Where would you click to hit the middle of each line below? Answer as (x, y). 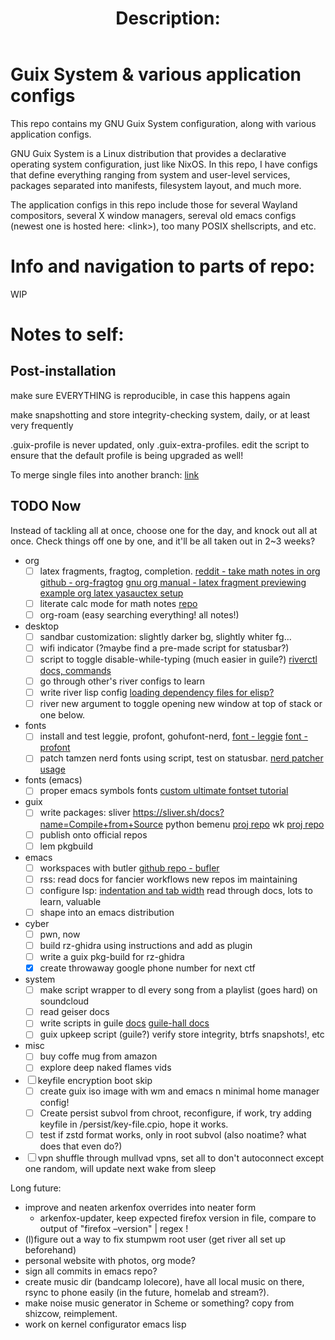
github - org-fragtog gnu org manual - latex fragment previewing (173, 582)
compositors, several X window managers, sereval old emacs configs (153, 215)
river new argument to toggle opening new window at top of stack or (181, 704)
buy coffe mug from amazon (98, 1056)
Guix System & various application (156, 74)
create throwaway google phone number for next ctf (147, 968)
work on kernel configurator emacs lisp (105, 1324)
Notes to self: (67, 334)
